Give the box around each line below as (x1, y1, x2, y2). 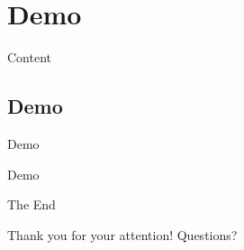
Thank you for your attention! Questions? (7, 225, 238, 244)
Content (7, 48, 51, 67)
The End (7, 195, 56, 214)
